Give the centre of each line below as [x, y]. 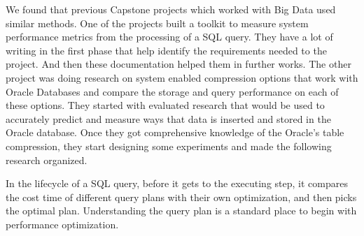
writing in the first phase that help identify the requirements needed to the [166, 50]
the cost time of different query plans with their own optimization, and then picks [181, 197]
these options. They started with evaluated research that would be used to [165, 105]
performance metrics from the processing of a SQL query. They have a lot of [169, 37]
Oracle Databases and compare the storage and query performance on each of [172, 91]
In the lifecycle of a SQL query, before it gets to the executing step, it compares [177, 183]
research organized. [47, 160]
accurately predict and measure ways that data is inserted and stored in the [168, 118]
